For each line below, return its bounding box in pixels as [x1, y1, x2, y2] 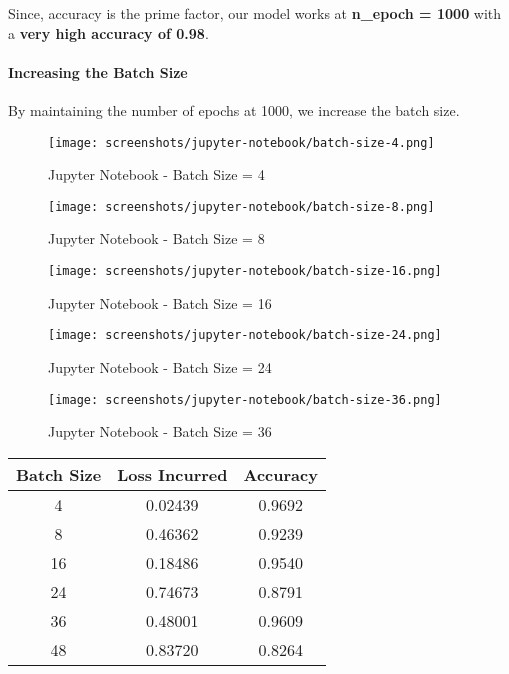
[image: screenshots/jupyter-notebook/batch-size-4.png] [48, 135, 435, 150]
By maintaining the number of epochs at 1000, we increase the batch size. [8, 99, 460, 120]
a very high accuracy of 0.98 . [8, 22, 209, 43]
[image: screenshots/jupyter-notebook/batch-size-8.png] [48, 199, 435, 214]
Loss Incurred [117, 462, 228, 486]
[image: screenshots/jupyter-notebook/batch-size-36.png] [48, 392, 442, 407]
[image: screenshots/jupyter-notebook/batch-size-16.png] [48, 264, 442, 279]
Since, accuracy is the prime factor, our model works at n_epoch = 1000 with [8, 3, 502, 23]
